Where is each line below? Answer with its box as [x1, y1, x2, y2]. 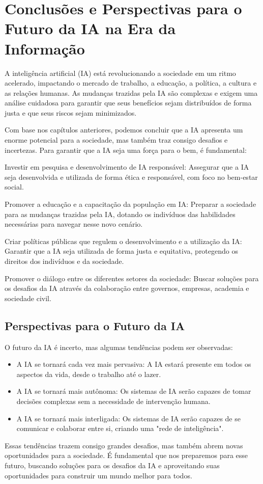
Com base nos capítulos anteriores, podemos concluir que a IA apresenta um [5, 124, 243, 135]
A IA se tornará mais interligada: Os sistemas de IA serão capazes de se [16, 413, 241, 423]
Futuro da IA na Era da [5, 18, 176, 39]
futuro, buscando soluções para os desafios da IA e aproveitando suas [5, 460, 220, 470]
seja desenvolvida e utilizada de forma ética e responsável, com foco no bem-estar [5, 171, 258, 182]
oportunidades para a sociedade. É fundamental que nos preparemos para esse [5, 450, 248, 461]
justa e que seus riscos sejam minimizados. [5, 107, 137, 118]
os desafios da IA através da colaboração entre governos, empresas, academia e [5, 283, 249, 293]
